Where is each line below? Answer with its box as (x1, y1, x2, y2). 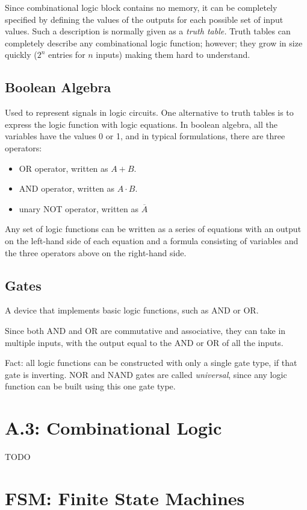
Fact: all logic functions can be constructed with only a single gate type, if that (5, 356, 297, 369)
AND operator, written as (19, 182, 115, 195)
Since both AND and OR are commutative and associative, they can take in (5, 324, 286, 336)
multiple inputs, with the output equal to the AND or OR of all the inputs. (5, 336, 284, 348)
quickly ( (5, 48, 37, 61)
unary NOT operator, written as (19, 202, 138, 215)
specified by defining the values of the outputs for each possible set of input (5, 13, 284, 25)
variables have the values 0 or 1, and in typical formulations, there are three (5, 130, 285, 142)
